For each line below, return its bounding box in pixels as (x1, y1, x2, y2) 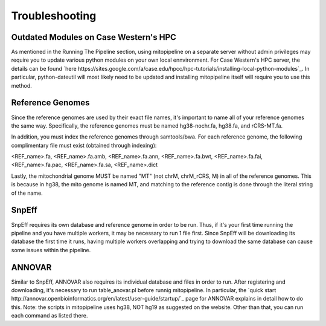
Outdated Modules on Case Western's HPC (11, 32, 176, 42)
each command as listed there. (11, 312, 88, 319)
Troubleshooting (11, 9, 97, 22)
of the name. (11, 189, 43, 197)
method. (11, 82, 33, 89)
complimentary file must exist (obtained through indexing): (11, 142, 157, 149)
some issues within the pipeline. (11, 246, 91, 253)
